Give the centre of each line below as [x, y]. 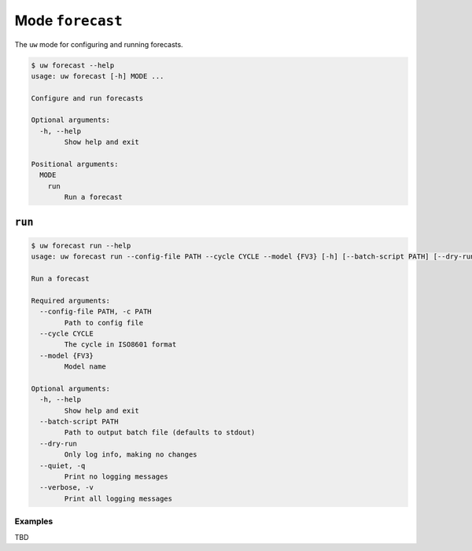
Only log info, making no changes [131, 455]
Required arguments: [70, 300]
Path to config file [104, 323]
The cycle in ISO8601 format [120, 345]
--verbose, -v [67, 488]
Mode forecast [69, 20]
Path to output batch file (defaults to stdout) [160, 433]
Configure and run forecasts [87, 98]
